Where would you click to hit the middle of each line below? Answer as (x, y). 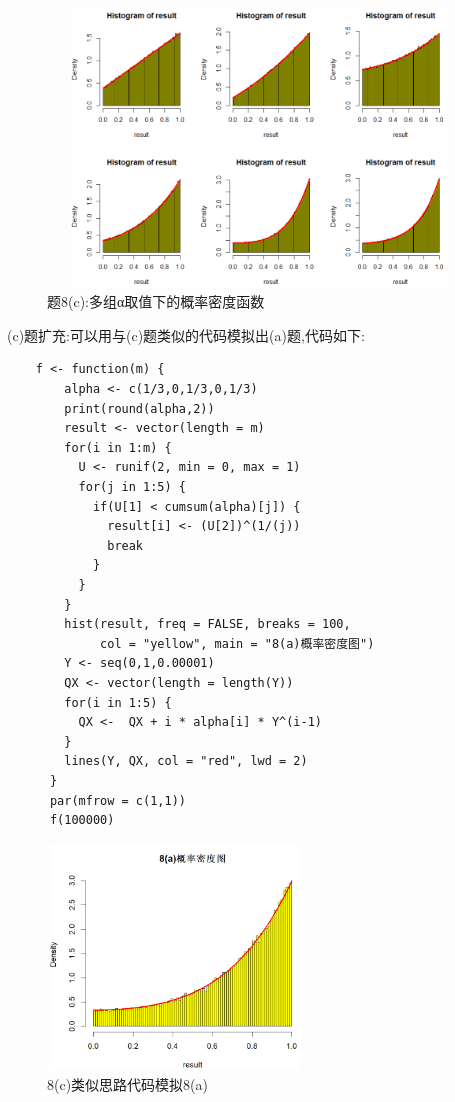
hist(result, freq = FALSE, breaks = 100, (207, 624)
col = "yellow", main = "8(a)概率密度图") (237, 643)
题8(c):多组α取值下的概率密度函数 (156, 301)
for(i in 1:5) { (118, 702)
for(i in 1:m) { (118, 447)
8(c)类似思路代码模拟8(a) (127, 1084)
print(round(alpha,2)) (139, 408)
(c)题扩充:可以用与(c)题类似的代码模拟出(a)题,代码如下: (186, 334)
